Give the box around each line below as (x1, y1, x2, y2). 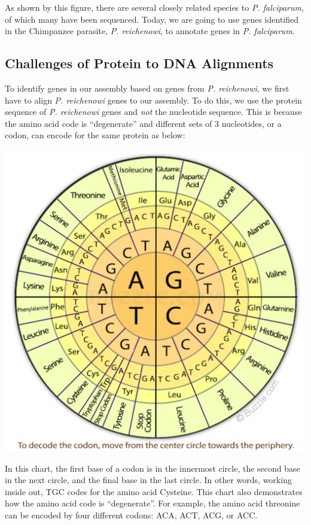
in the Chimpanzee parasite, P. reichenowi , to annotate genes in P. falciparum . (5, 25, 295, 37)
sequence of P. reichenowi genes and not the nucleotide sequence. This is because (5, 105, 302, 118)
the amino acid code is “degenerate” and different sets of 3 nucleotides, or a (5, 117, 282, 129)
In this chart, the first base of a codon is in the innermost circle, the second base (5, 462, 300, 474)
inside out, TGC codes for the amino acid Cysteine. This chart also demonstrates (5, 485, 303, 497)
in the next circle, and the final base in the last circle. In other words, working (5, 474, 292, 486)
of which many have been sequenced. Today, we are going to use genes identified (5, 13, 299, 25)
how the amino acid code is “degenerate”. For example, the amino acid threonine (5, 497, 300, 509)
